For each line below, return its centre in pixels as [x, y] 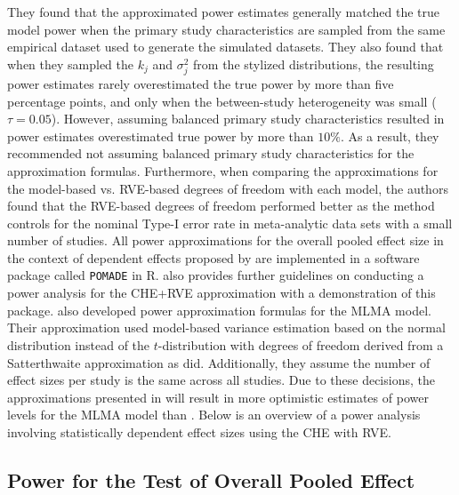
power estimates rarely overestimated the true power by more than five [201, 83]
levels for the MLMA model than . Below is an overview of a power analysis [214, 415]
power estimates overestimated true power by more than [161, 136]
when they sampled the [71, 64]
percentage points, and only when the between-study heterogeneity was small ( [222, 101]
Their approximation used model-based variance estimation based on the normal [226, 327]
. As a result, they [390, 136]
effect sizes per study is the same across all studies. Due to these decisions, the [221, 380]
